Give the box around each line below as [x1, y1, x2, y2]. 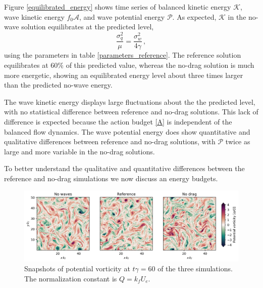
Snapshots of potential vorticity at [24, 263, 130, 274]
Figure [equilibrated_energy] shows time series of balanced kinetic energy [4, 2, 231, 12]
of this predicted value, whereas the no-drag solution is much [66, 59, 254, 70]
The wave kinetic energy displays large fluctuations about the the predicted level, [4, 96, 255, 107]
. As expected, [172, 11, 217, 22]
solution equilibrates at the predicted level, [21, 21, 154, 32]
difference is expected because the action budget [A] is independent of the [4, 116, 232, 127]
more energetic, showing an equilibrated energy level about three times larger [4, 69, 243, 80]
